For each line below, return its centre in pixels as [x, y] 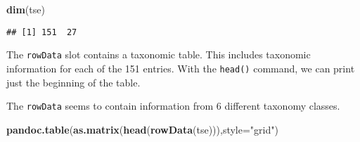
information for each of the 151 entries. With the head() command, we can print [181, 68]
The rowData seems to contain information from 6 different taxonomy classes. [173, 106]
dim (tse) [26, 9]
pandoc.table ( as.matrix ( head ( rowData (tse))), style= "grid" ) [142, 129]
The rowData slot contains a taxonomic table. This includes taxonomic [159, 54]
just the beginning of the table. [73, 82]
